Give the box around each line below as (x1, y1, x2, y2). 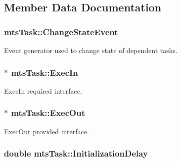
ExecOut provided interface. (4, 126, 89, 136)
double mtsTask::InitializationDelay (4, 147, 148, 160)
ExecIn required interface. (4, 85, 82, 96)
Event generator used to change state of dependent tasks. (4, 45, 178, 55)
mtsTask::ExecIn (11, 66, 78, 78)
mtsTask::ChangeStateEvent (4, 25, 118, 38)
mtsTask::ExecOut (11, 107, 85, 119)
